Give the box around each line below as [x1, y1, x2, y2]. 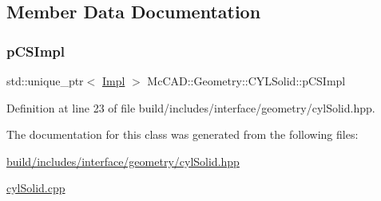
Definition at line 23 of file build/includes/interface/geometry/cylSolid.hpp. [6, 99, 375, 116]
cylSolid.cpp [6, 179, 65, 196]
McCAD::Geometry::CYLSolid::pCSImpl [147, 73, 346, 89]
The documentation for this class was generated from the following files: [6, 126, 359, 143]
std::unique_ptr [6, 73, 84, 89]
